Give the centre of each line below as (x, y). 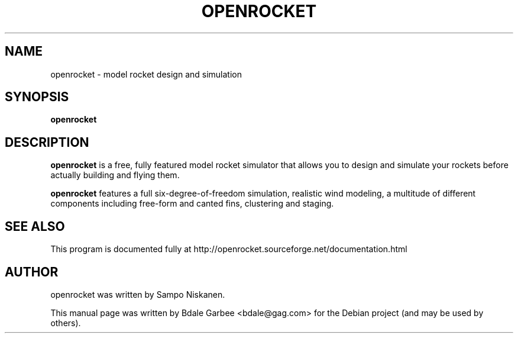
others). (66, 323)
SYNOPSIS (37, 97)
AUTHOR (32, 272)
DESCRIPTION (47, 142)
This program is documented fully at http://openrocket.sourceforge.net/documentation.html (229, 249)
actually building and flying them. (115, 175)
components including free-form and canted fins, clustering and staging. (192, 204)
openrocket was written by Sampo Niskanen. (138, 294)
